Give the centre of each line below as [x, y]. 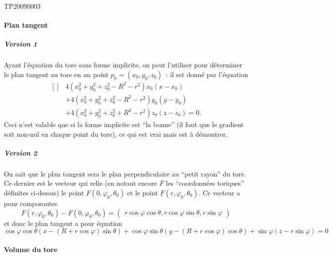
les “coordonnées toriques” [205, 183]
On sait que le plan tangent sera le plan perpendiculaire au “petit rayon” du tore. [125, 173]
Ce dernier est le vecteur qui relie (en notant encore [81, 183]
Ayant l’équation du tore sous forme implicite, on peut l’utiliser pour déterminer [123, 65]
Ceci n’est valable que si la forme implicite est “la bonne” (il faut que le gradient [124, 124]
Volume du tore [31, 249]
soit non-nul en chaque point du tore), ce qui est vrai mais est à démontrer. [116, 134]
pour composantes [31, 203]
